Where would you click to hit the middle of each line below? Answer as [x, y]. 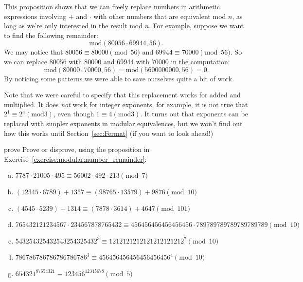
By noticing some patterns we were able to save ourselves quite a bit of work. [119, 78]
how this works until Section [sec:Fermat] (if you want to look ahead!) [109, 133]
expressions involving [35, 16]
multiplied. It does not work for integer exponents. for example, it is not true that [126, 104]
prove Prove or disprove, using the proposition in [77, 149]
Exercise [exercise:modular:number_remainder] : [75, 159]
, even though [74, 114]
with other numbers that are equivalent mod [160, 16]
